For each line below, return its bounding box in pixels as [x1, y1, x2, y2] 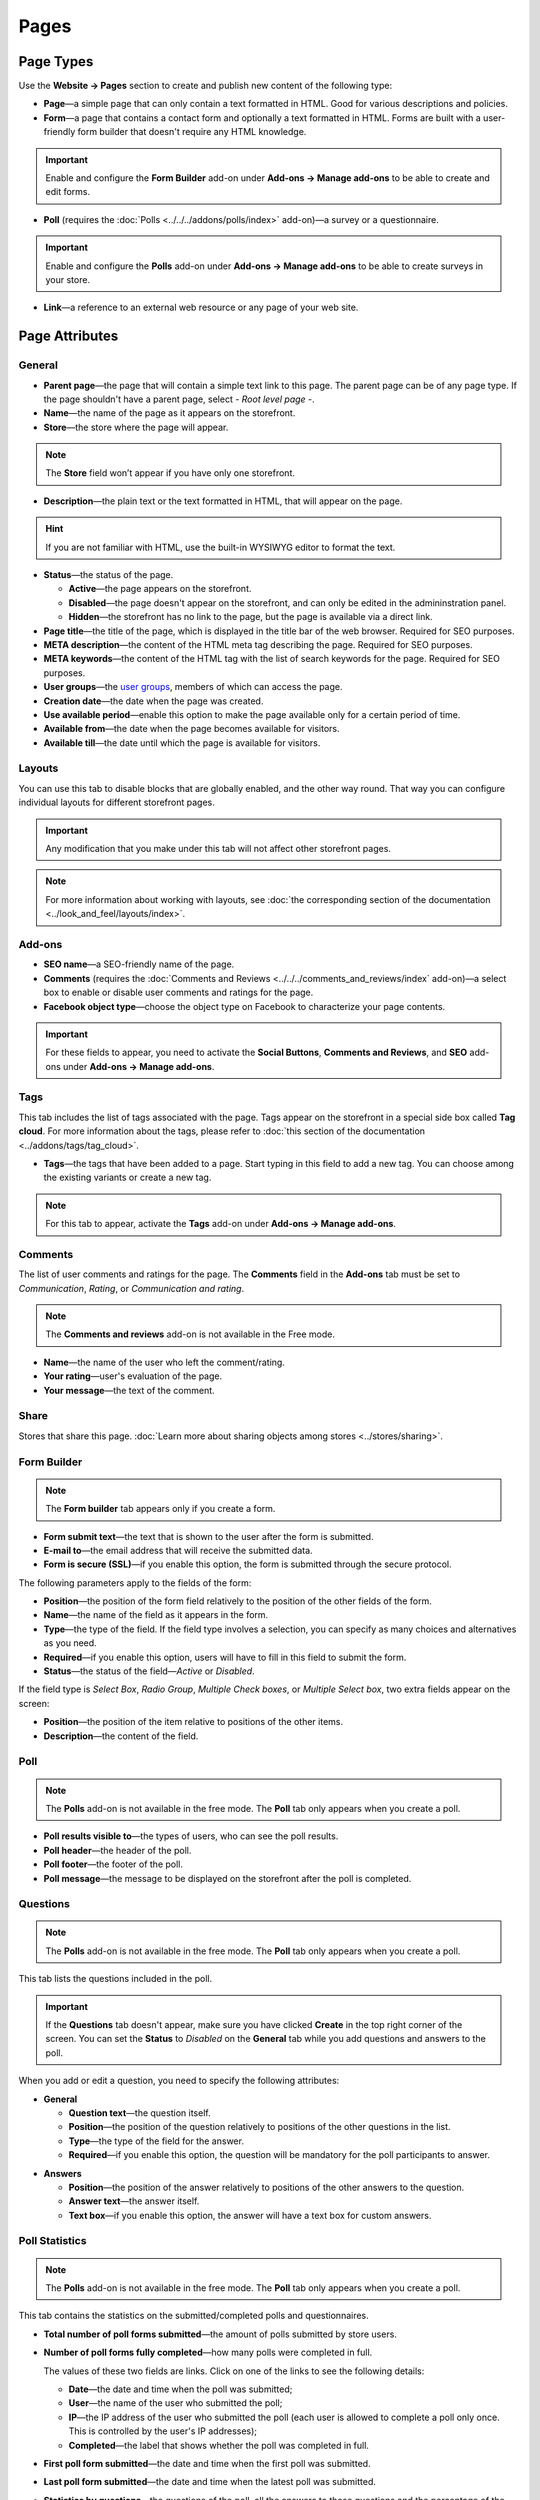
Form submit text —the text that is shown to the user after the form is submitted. [43, 1530, 374, 1542]
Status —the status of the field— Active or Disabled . [43, 1665, 255, 1677]
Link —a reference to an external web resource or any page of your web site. [43, 301, 359, 314]
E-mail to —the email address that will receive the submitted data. [43, 1544, 314, 1556]
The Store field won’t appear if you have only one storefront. [45, 467, 295, 479]
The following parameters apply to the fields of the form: [18, 1576, 252, 1589]
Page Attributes [18, 328, 119, 345]
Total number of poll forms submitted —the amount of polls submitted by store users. [43, 2328, 397, 2340]
